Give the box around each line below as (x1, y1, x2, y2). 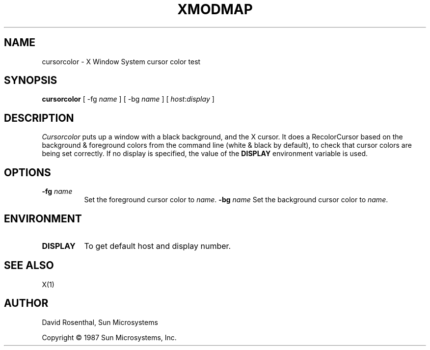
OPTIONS (4, 166, 51, 179)
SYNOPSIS (4, 74, 57, 87)
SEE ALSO (4, 259, 54, 272)
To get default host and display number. (84, 241, 231, 251)
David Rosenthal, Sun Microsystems (42, 318, 158, 326)
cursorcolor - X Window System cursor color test (42, 57, 201, 66)
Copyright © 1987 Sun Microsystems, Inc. (42, 333, 177, 342)
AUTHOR (4, 297, 49, 310)
